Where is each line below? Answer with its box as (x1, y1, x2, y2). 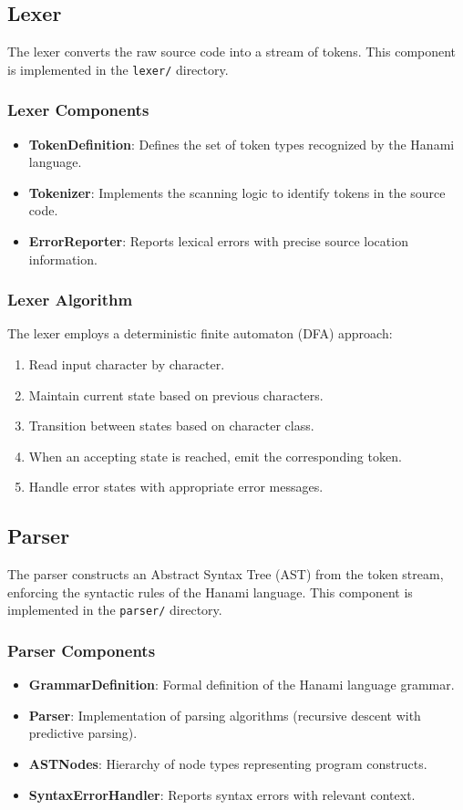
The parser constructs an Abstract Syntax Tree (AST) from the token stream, (7, 565, 444, 584)
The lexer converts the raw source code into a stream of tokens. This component (7, 42, 457, 61)
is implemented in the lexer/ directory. (7, 59, 229, 78)
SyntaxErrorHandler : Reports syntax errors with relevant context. (28, 784, 416, 804)
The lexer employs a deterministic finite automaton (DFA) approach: (7, 324, 393, 343)
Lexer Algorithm (7, 288, 133, 311)
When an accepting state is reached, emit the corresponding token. (28, 446, 402, 465)
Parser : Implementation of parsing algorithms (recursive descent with (28, 705, 421, 724)
